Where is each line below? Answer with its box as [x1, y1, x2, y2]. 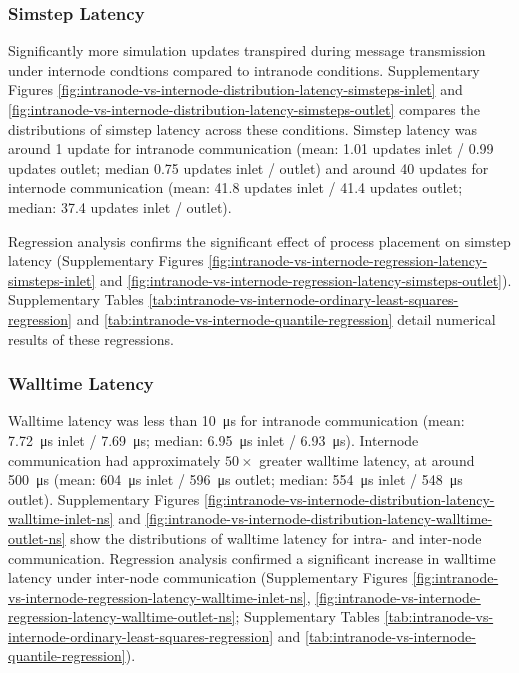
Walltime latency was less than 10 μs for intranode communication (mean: [8, 410, 465, 431]
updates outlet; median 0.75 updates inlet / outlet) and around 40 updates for [8, 157, 489, 178]
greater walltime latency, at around [259, 449, 475, 470]
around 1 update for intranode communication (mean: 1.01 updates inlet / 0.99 [8, 138, 494, 159]
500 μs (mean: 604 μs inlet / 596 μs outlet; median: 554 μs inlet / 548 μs [8, 469, 463, 490]
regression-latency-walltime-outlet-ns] [8, 606, 236, 627]
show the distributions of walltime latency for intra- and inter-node [70, 527, 482, 548]
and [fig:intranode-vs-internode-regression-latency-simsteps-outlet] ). [100, 269, 512, 290]
